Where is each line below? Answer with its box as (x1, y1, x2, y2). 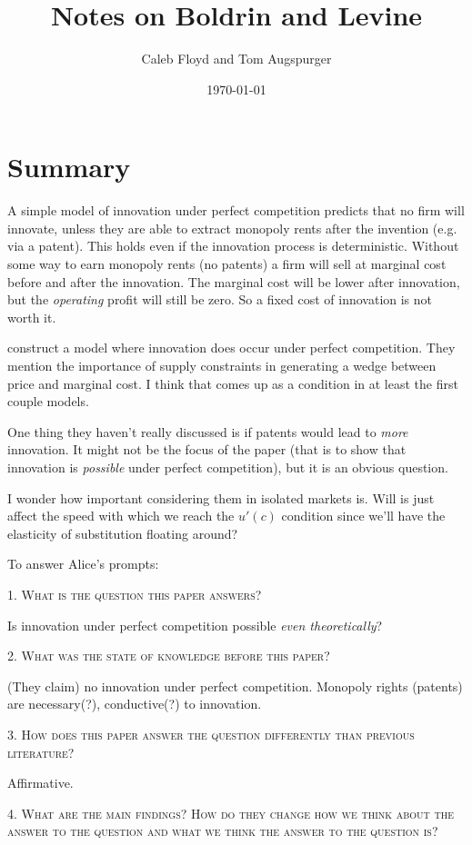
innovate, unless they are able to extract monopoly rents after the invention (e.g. (7, 218, 457, 237)
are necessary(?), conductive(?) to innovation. (7, 694, 262, 713)
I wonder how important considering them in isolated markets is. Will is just (7, 488, 435, 507)
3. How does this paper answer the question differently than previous (7, 724, 415, 743)
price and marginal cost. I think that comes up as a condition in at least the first (7, 373, 458, 393)
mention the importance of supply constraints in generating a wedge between (7, 356, 437, 374)
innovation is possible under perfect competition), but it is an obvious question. (7, 457, 448, 476)
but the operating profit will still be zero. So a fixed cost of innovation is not (7, 290, 433, 309)
